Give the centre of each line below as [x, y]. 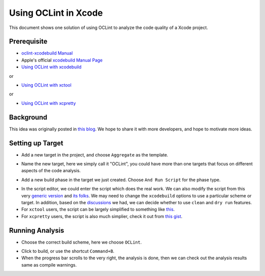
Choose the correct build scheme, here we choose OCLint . [81, 242]
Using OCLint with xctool [46, 85]
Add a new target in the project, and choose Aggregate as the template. [95, 154]
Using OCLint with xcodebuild [52, 67]
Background [28, 117]
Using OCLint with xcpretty [49, 103]
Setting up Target [36, 143]
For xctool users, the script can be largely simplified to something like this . [98, 210]
